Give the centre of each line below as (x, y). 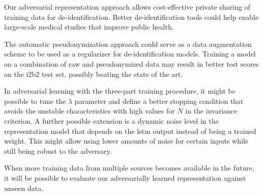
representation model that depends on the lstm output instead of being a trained (130, 131)
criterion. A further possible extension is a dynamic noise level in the (111, 120)
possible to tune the (35, 101)
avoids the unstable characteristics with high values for (90, 111)
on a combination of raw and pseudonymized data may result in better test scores (131, 63)
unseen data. (24, 188)
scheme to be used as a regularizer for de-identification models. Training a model (130, 54)
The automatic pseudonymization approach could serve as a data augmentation (128, 44)
